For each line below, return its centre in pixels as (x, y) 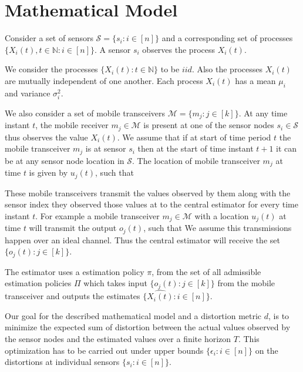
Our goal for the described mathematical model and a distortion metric (133, 315)
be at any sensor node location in (65, 160)
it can (287, 148)
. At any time (263, 113)
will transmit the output (73, 228)
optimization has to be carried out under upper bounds (104, 350)
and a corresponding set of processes (227, 38)
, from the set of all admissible (206, 271)
